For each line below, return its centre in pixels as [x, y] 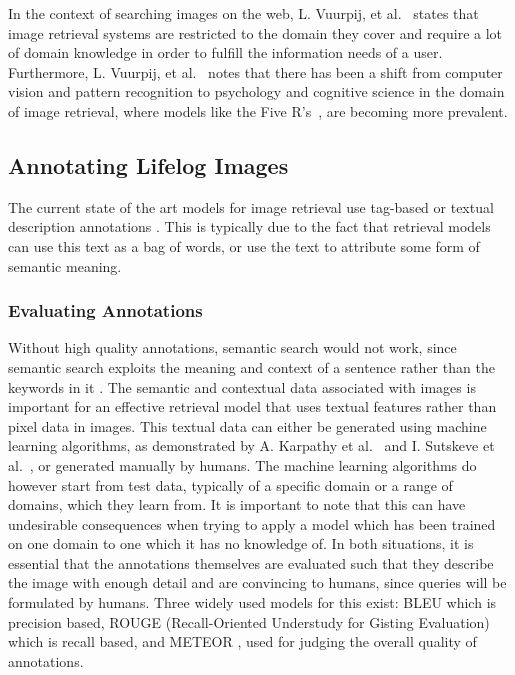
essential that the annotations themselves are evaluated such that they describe [251, 562]
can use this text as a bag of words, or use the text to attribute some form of [244, 245]
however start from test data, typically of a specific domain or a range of [230, 484]
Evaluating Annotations [105, 310]
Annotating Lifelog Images [148, 164]
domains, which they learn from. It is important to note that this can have [237, 504]
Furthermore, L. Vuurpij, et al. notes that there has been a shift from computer [255, 71]
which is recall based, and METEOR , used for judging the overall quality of [242, 641]
